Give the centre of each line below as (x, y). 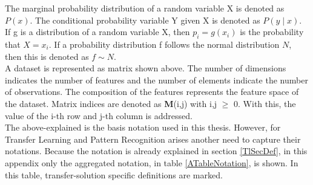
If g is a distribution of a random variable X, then (97, 32)
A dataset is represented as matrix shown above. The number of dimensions (146, 68)
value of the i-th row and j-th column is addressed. (99, 115)
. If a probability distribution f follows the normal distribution (164, 44)
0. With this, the (265, 103)
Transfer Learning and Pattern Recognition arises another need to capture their (153, 139)
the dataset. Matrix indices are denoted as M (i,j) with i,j (111, 103)
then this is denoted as (47, 56)
